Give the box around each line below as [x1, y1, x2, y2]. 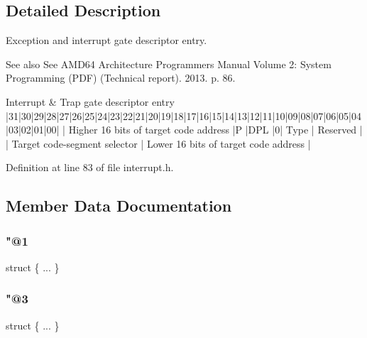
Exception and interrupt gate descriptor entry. [6, 33, 207, 48]
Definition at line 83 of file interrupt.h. [6, 160, 174, 175]
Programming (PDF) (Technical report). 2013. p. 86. [6, 70, 236, 85]
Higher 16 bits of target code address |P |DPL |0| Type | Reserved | [68, 122, 363, 137]
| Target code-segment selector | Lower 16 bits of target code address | [6, 136, 311, 151]
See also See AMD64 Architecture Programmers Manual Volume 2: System [6, 56, 332, 71]
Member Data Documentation [6, 195, 232, 217]
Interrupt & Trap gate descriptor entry [6, 94, 175, 109]
